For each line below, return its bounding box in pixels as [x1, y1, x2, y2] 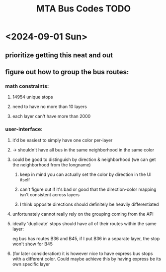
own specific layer [12, 261, 50, 267]
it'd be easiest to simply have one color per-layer [12, 137, 113, 143]
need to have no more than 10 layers [12, 104, 87, 110]
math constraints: [5, 83, 49, 90]
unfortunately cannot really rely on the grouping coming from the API [12, 211, 154, 217]
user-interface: [5, 126, 43, 133]
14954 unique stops [12, 94, 53, 100]
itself [19, 176, 30, 182]
